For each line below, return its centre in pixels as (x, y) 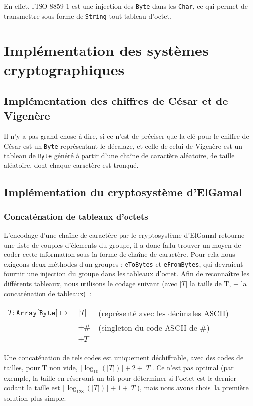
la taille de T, (211, 283)
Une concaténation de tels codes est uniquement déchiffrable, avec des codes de (124, 358)
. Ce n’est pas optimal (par (193, 367)
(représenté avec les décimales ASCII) (164, 313)
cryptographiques (64, 69)
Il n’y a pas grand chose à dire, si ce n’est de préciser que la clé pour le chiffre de (126, 136)
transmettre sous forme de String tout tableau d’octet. (88, 16)
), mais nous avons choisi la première (193, 387)
